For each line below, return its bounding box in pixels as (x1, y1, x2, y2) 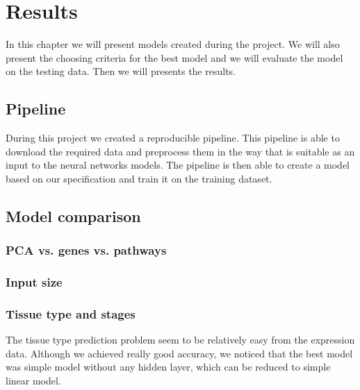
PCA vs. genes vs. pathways (6, 241, 167, 259)
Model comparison (6, 205, 141, 226)
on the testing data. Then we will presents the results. (6, 64, 236, 78)
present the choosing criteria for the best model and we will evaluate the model (6, 50, 343, 65)
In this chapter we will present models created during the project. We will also (6, 37, 340, 51)
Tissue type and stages (6, 305, 136, 322)
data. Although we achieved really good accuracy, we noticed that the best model (6, 346, 353, 360)
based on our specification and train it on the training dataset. (6, 171, 272, 185)
